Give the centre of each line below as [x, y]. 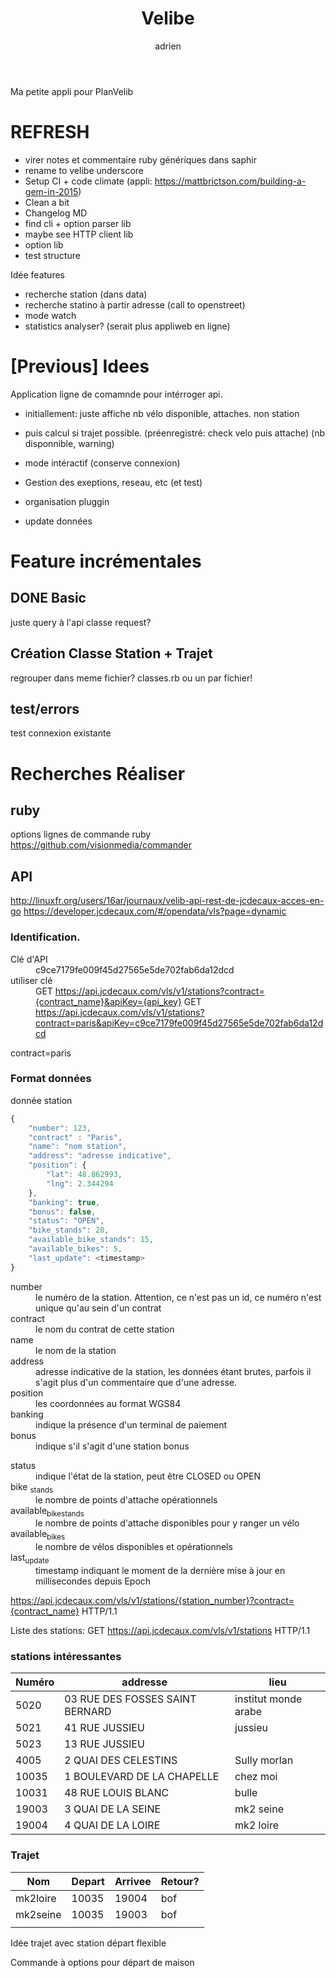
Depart [88, 1881]
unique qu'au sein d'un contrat [98, 1308]
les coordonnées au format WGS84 [108, 1403]
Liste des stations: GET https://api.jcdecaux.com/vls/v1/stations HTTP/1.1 [160, 1630]
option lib [44, 244]
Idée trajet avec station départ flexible [88, 1943]
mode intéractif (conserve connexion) [102, 463]
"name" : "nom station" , [78, 1147]
